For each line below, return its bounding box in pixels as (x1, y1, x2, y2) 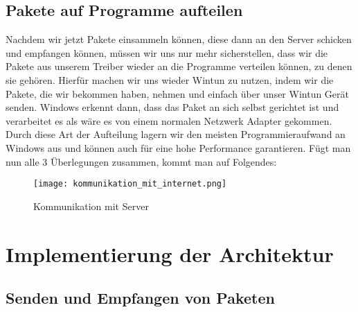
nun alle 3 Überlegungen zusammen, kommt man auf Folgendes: (6, 154, 277, 168)
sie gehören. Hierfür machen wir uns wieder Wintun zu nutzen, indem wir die (6, 72, 334, 87)
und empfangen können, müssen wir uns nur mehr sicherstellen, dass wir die (6, 45, 328, 60)
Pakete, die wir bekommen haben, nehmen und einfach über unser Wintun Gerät (6, 86, 350, 101)
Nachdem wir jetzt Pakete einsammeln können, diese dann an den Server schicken (6, 32, 352, 46)
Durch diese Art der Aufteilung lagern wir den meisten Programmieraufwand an (6, 127, 346, 141)
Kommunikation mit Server (33, 198, 149, 213)
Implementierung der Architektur (6, 239, 334, 268)
